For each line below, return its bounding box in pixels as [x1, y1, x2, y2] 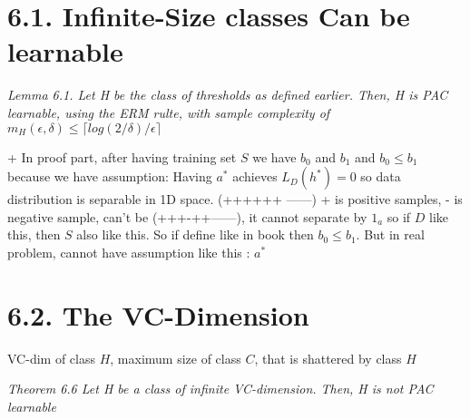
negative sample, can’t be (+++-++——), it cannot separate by [7, 207, 367, 226]
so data [360, 167, 401, 186]
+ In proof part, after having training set [7, 147, 237, 166]
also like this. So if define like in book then [76, 225, 314, 244]
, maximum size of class [110, 348, 241, 367]
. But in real [356, 225, 425, 244]
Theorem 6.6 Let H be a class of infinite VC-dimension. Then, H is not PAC [7, 379, 434, 398]
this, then [7, 225, 61, 244]
